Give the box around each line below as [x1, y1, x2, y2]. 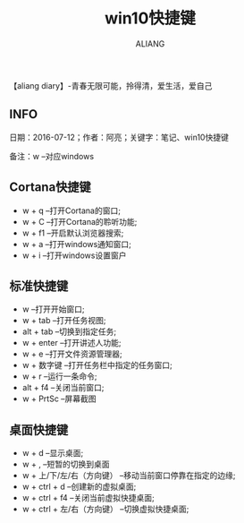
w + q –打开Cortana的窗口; [21, 205, 121, 216]
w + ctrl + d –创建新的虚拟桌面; [21, 481, 137, 493]
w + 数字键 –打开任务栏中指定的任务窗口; [21, 360, 172, 371]
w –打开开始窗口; [21, 304, 85, 314]
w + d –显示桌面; [21, 448, 84, 459]
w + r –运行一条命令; [21, 371, 97, 382]
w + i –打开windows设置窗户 [21, 250, 127, 261]
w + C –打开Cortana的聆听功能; [21, 216, 138, 227]
